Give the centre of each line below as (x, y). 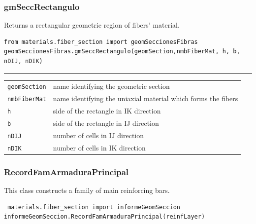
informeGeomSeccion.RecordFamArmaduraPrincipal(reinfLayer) (105, 217)
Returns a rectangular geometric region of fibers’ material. (92, 25)
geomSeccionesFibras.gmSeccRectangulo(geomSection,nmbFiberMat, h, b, (122, 52)
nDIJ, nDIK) (23, 61)
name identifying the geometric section (111, 86)
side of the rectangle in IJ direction (106, 123)
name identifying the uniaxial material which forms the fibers (145, 98)
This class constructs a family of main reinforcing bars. (87, 190)
